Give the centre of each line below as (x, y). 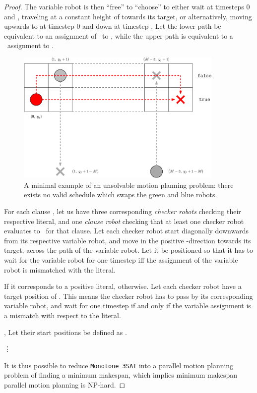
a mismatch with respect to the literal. (63, 315)
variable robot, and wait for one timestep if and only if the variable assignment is (128, 306)
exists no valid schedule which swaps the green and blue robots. (121, 195)
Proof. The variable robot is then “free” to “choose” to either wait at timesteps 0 (127, 6)
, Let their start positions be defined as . (65, 332)
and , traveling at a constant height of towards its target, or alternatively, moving (128, 16)
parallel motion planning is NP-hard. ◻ (65, 384)
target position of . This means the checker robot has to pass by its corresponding (128, 296)
